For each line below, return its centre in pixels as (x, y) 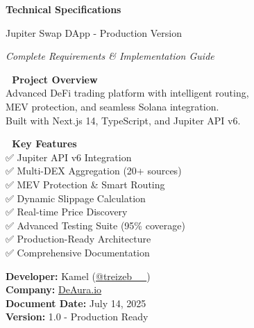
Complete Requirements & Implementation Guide (110, 56)
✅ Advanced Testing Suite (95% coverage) (95, 225)
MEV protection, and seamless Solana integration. (112, 106)
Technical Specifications (63, 9)
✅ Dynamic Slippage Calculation (76, 198)
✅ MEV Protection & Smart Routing (85, 184)
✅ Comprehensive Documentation (78, 252)
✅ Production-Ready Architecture (78, 239)
